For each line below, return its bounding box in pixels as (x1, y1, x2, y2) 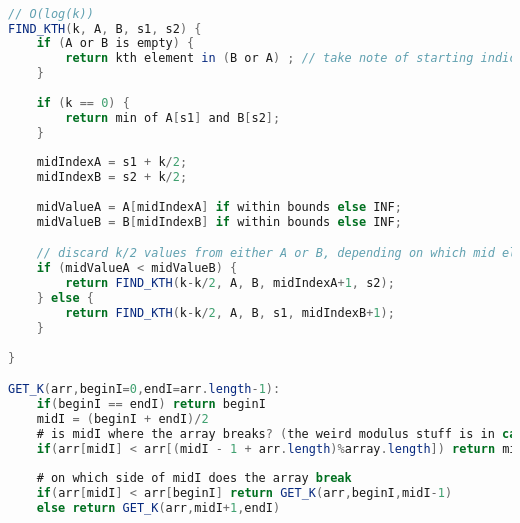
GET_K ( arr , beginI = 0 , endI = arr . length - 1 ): (8, 382, 281, 397)
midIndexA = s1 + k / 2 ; (36, 155, 188, 170)
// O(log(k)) (8, 6, 94, 21)
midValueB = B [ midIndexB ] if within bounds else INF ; (36, 214, 402, 229)
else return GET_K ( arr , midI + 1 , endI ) (36, 501, 281, 516)
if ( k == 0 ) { (36, 95, 130, 110)
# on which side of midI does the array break (36, 471, 352, 486)
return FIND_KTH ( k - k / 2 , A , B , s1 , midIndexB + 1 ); (65, 305, 395, 320)
